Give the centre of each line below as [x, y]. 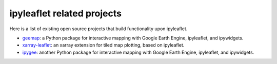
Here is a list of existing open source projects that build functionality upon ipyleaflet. [98, 29]
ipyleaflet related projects [65, 13]
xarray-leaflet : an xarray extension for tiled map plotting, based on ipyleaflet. [103, 45]
